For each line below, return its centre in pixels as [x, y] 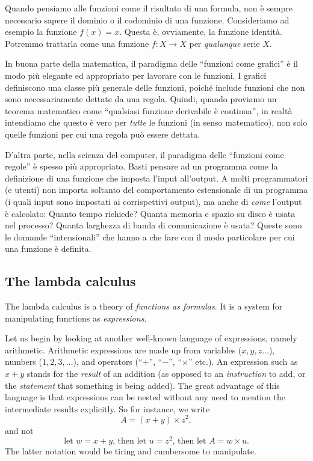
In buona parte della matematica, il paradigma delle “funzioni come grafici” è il [152, 63]
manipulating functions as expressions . [76, 318]
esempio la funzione [41, 32]
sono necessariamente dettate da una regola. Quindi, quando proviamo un [141, 99]
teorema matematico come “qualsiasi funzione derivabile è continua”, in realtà [149, 110]
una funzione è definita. [48, 249]
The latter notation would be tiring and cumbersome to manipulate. [131, 451]
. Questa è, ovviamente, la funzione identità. [201, 32]
